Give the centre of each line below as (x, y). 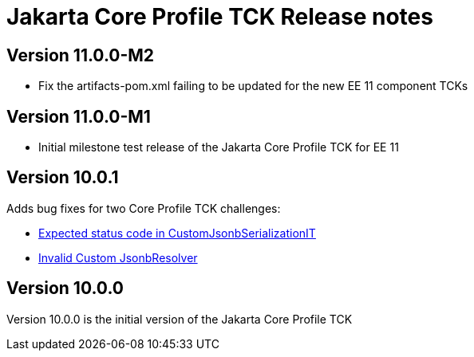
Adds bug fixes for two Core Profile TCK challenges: (144, 208)
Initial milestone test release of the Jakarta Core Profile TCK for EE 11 (219, 147)
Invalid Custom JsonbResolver (118, 257)
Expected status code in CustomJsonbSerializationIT (177, 233)
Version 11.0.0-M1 (79, 116)
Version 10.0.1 (63, 178)
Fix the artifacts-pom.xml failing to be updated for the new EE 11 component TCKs (253, 86)
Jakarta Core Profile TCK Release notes (220, 17)
